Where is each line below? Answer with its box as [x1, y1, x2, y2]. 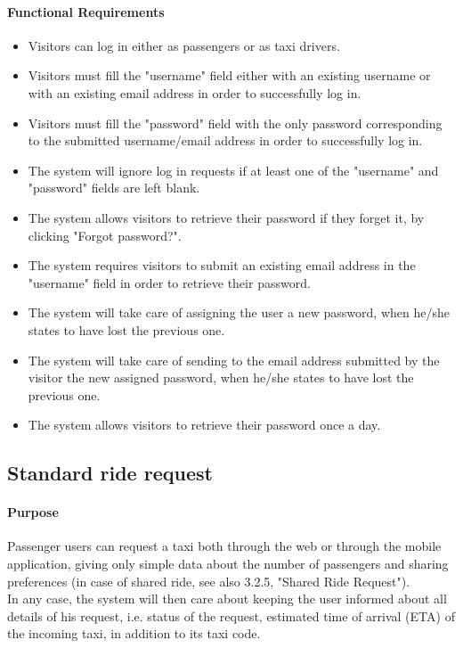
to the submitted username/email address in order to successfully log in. [28, 131, 423, 150]
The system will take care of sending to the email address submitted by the [28, 350, 440, 369]
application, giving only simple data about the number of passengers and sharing [7, 554, 449, 573]
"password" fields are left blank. [28, 178, 200, 197]
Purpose [7, 503, 59, 521]
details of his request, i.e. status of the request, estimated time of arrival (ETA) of [7, 606, 455, 625]
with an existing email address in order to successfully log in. [28, 83, 361, 102]
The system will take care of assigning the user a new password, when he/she [28, 303, 450, 322]
